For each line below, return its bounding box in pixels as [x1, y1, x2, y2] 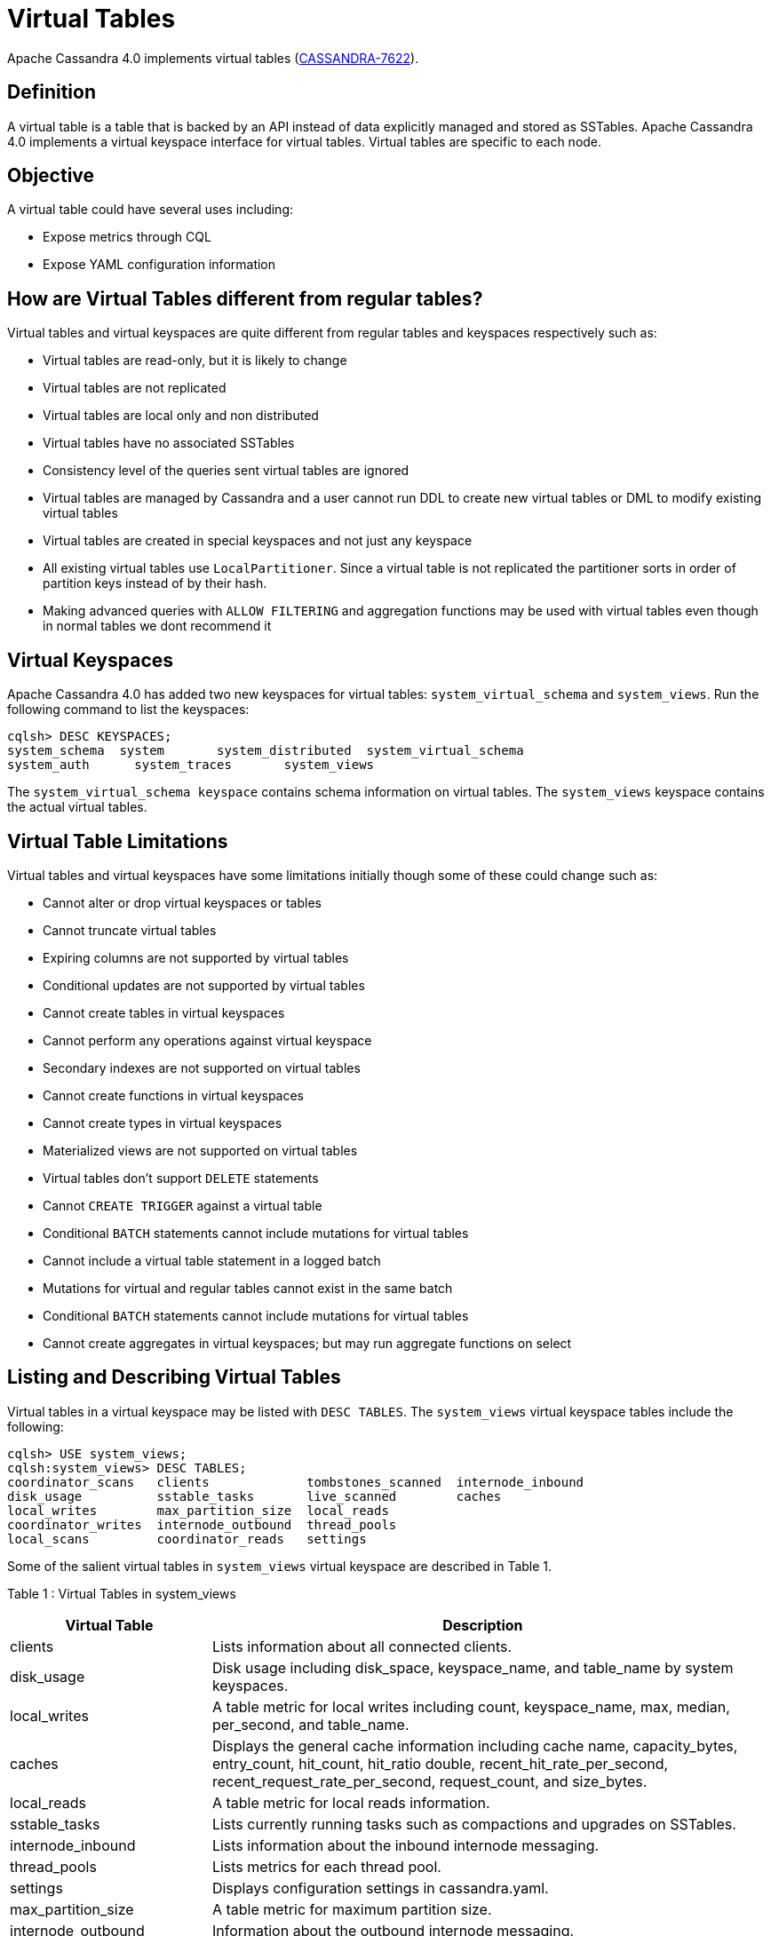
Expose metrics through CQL [43, 229, 211, 245]
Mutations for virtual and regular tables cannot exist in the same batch [43, 1280, 453, 1296]
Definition [7, 81, 96, 104]
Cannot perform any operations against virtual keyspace [43, 1032, 372, 1048]
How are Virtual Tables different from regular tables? [7, 287, 483, 310]
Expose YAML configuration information [43, 257, 276, 273]
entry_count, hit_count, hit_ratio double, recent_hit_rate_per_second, [211, 1754, 669, 1773]
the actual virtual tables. [7, 799, 147, 815]
